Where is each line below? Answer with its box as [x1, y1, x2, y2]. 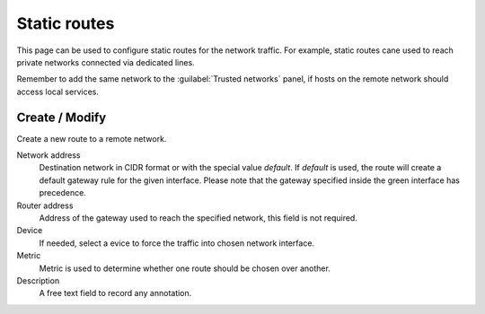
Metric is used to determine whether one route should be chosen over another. [39, 263, 331, 274]
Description [16, 275, 60, 286]
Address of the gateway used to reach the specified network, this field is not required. [39, 212, 358, 223]
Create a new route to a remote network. [16, 133, 167, 144]
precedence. [39, 188, 87, 198]
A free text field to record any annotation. [39, 288, 192, 299]
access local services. [16, 86, 99, 97]
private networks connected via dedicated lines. [16, 57, 195, 67]
